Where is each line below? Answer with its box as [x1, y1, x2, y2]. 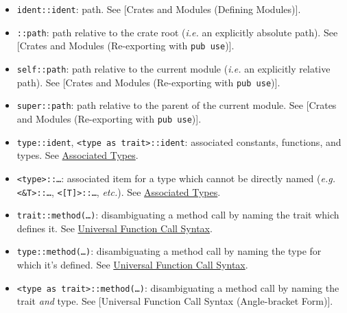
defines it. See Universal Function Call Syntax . [16, 221, 213, 235]
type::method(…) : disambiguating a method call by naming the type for [16, 244, 322, 258]
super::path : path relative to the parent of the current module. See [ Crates [16, 98, 337, 112]
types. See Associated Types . [16, 148, 139, 162]
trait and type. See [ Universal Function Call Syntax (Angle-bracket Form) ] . [16, 294, 333, 308]
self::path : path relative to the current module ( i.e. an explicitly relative [16, 61, 331, 75]
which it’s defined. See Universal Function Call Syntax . [16, 258, 248, 272]
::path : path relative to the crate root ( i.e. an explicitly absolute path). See [16, 25, 338, 39]
